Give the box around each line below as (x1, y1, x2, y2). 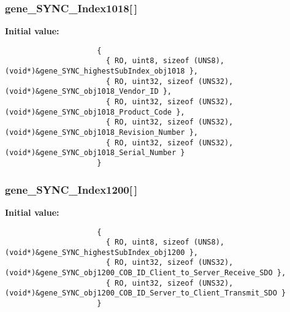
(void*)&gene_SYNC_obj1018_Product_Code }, (5, 107, 185, 116)
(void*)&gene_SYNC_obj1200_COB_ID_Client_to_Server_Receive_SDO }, (5, 268, 286, 278)
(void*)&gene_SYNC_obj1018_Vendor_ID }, (5, 87, 172, 96)
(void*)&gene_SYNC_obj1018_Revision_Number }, (5, 128, 198, 137)
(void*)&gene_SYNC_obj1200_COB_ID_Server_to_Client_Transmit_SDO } (5, 289, 286, 298)
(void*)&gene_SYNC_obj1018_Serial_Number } (5, 148, 185, 158)
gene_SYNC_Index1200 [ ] (5, 181, 137, 197)
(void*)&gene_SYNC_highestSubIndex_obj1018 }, (5, 67, 198, 76)
